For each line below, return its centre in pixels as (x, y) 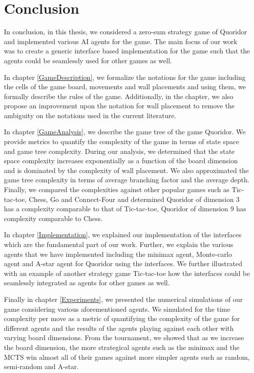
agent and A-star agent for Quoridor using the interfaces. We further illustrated (123, 263)
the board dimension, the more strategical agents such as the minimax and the (122, 347)
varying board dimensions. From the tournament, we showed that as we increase (124, 337)
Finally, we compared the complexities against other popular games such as (117, 189)
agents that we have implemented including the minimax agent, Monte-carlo (118, 254)
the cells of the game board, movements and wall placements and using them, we (125, 87)
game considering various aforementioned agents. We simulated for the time (117, 309)
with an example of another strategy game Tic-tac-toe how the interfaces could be (127, 273)
